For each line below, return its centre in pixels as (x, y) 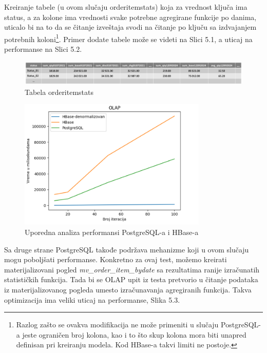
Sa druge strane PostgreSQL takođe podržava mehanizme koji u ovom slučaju (127, 249)
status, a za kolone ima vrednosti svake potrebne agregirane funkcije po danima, (130, 17)
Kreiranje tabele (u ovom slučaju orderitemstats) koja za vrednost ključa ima (126, 7)
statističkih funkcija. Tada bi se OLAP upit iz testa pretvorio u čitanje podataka (131, 279)
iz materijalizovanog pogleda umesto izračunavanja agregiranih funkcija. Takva (128, 290)
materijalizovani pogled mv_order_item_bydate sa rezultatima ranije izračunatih (132, 269)
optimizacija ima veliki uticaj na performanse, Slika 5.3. (92, 299)
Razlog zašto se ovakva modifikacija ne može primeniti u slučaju (117, 325)
